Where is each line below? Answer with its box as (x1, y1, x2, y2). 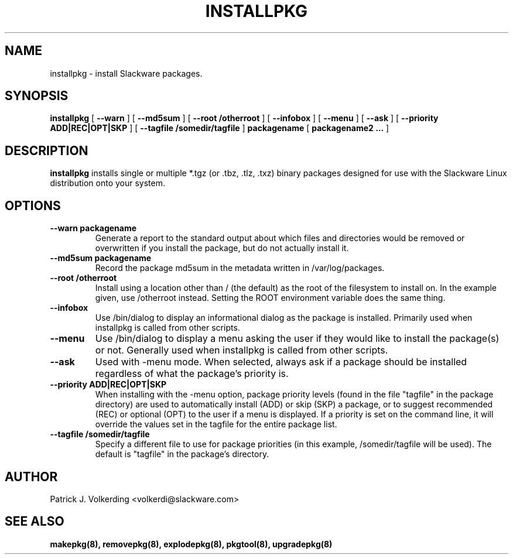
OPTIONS (5, 198, 61, 213)
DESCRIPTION (5, 143, 88, 158)
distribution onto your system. (50, 178, 166, 188)
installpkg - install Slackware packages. (50, 68, 203, 78)
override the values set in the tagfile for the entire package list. (95, 419, 337, 430)
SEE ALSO (5, 514, 64, 529)
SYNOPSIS (5, 88, 69, 104)
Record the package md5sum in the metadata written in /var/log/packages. (95, 263, 385, 273)
